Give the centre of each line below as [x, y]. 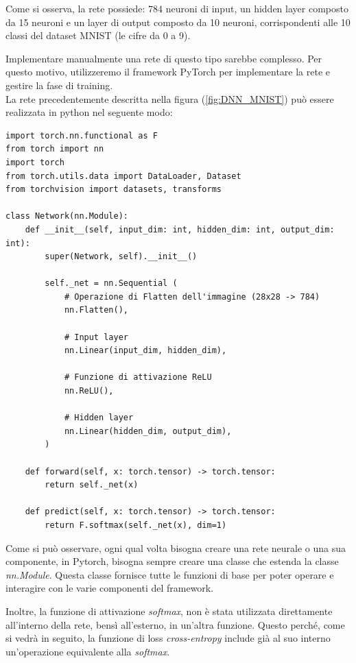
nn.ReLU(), [89, 391]
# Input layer [96, 337]
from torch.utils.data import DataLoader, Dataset [123, 176]
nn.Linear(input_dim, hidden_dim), [145, 351]
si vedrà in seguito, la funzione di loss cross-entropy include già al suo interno [168, 638]
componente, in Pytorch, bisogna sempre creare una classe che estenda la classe [172, 561]
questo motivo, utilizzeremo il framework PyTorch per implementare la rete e [168, 72]
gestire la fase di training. [59, 85]
